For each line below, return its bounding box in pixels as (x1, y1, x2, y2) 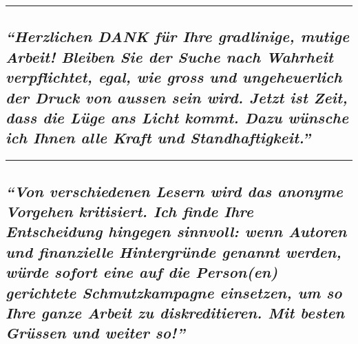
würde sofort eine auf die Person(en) (6, 261, 278, 283)
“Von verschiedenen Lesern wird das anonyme (6, 180, 343, 201)
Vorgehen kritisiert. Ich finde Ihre (6, 200, 253, 221)
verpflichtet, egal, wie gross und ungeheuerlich (6, 66, 342, 88)
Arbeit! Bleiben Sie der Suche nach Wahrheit (6, 45, 333, 67)
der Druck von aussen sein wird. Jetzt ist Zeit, (6, 86, 348, 108)
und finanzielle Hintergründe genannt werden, (6, 241, 341, 262)
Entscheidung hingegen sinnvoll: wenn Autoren (6, 221, 347, 242)
